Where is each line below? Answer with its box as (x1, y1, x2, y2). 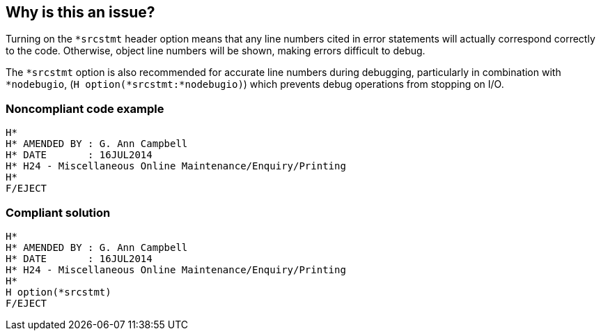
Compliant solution (6, 205, 111, 220)
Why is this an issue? (6, 3, 155, 21)
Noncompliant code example (6, 101, 164, 116)
